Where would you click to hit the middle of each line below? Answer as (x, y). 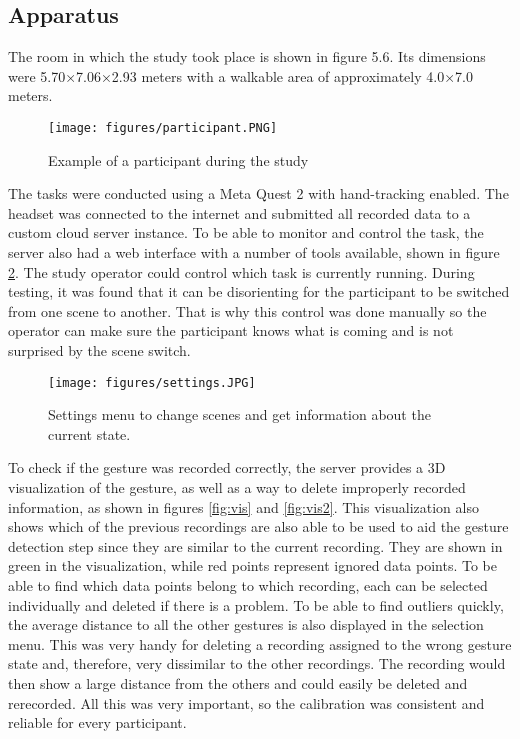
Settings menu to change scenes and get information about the (239, 414)
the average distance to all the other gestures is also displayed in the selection (246, 624)
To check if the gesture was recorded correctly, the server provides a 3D (227, 467)
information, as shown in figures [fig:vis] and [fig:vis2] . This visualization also (243, 506)
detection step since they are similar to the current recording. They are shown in (255, 545)
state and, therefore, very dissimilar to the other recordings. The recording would (257, 663)
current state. (89, 433)
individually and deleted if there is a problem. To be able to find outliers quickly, (256, 604)
